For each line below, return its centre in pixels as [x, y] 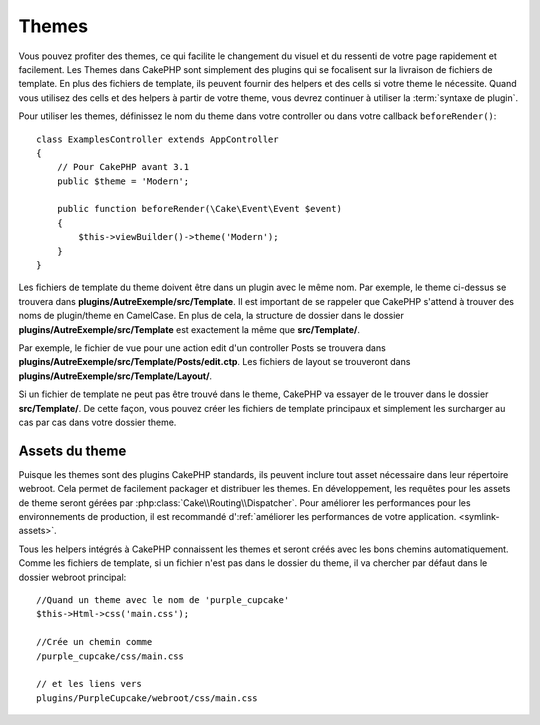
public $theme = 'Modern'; [123, 181]
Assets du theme [72, 450]
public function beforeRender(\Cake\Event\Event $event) [199, 209]
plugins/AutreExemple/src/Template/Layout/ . [115, 376]
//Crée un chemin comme [94, 642]
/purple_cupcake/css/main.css [110, 656]
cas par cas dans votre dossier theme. [97, 422]
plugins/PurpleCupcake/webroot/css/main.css [147, 698]
